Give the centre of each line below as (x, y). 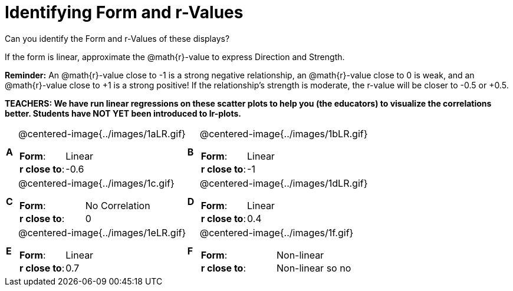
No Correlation (118, 205)
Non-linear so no (314, 268)
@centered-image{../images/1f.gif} (277, 232)
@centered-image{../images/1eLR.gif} (102, 232)
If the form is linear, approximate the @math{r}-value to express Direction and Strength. (175, 57)
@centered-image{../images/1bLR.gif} (284, 133)
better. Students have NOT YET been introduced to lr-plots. (123, 113)
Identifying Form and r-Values (124, 12)
